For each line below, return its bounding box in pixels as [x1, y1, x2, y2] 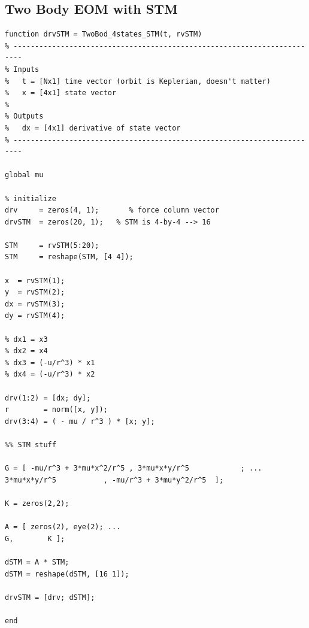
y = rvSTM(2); [5, 288, 65, 297]
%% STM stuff [5, 440, 56, 449]
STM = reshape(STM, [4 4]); [5, 253, 134, 262]
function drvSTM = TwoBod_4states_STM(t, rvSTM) [5, 30, 202, 39]
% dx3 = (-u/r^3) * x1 [5, 358, 95, 367]
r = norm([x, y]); [5, 405, 108, 414]
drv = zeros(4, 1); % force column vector [5, 206, 219, 215]
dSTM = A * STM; [5, 557, 69, 566]
